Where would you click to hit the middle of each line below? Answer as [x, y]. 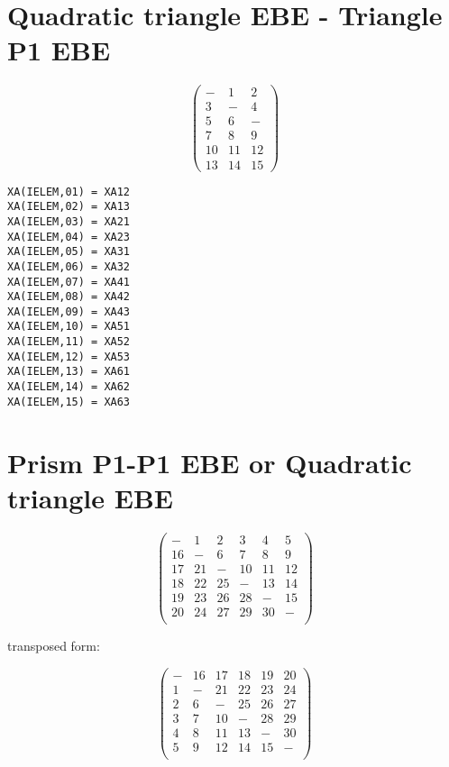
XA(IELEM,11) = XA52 [69, 342]
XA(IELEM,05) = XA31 [69, 252]
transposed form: [54, 645]
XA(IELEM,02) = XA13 [69, 207]
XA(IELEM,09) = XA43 [69, 311]
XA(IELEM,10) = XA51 [69, 327]
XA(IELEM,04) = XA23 [69, 237]
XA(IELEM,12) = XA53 [69, 356]
